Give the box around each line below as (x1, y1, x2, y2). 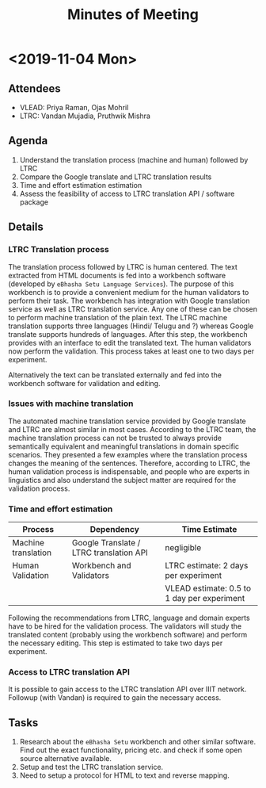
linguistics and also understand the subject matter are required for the (8, 475, 237, 484)
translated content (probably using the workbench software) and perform (8, 630, 248, 640)
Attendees (8, 82, 61, 95)
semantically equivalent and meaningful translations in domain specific (8, 442, 240, 451)
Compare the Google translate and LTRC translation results (19, 172, 212, 182)
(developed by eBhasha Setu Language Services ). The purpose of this (8, 279, 234, 289)
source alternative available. (19, 754, 112, 763)
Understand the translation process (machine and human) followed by (19, 155, 249, 164)
